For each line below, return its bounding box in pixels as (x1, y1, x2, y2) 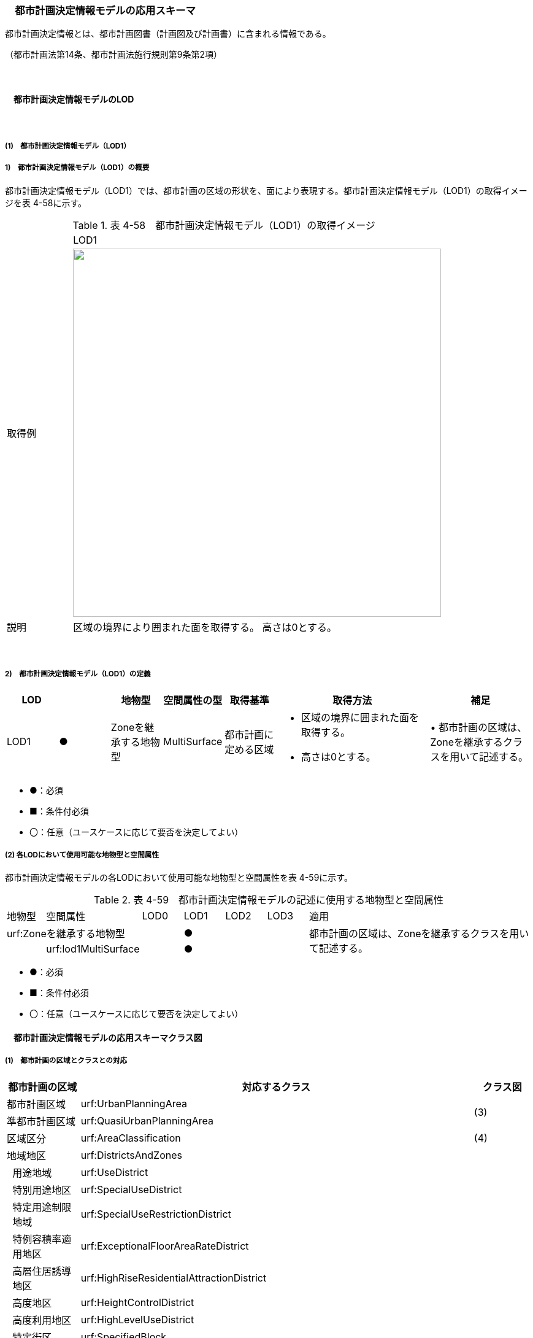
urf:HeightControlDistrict (80, 1296, 194, 1309)
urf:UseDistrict (80, 1166, 148, 1178)
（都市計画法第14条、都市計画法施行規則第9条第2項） (5, 49, 222, 60)
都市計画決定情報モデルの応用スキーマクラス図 (13, 1032, 202, 1043)
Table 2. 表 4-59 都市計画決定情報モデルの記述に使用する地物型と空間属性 (93, 894, 444, 907)
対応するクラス (242, 1080, 311, 1093)
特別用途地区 (12, 1183, 72, 1196)
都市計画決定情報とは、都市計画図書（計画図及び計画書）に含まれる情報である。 (5, 28, 331, 39)
